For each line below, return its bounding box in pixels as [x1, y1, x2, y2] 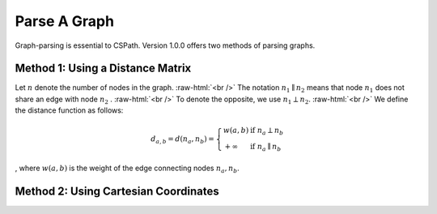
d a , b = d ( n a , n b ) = [151, 135, 214, 145]
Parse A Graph [15, 12, 115, 30]
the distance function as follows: [15, 105, 124, 115]
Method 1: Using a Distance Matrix [15, 62, 192, 75]
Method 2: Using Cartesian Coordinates [15, 184, 219, 198]
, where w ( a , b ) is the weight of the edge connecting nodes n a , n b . [15, 163, 240, 174]
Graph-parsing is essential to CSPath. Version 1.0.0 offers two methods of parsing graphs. [15, 41, 316, 50]
